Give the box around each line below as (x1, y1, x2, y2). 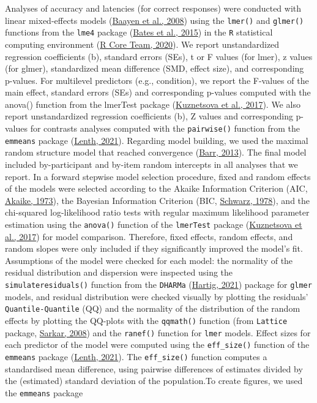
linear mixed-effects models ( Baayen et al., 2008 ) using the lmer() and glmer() (5, 13, 304, 26)
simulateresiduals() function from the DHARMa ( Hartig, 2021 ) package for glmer (5, 277, 312, 290)
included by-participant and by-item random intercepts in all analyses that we (5, 157, 298, 170)
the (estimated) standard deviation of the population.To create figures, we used (5, 374, 303, 387)
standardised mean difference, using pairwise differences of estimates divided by (5, 362, 303, 375)
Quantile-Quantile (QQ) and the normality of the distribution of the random (5, 302, 300, 315)
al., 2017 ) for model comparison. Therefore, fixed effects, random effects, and (5, 230, 293, 243)
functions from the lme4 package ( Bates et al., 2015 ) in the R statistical (5, 26, 273, 39)
